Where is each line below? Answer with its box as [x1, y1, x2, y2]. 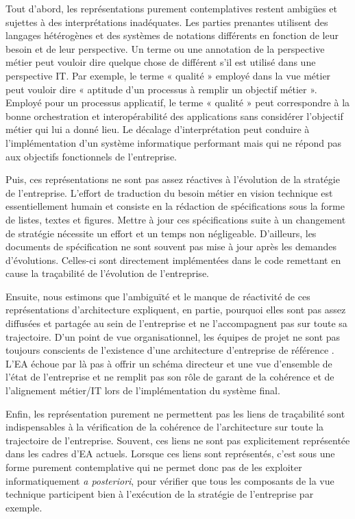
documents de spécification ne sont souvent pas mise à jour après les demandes [5, 239, 336, 254]
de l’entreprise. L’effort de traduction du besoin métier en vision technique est [5, 185, 333, 200]
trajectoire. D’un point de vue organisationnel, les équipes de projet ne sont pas [5, 329, 341, 343]
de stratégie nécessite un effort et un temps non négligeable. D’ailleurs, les [5, 226, 317, 240]
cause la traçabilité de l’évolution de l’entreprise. [5, 266, 209, 280]
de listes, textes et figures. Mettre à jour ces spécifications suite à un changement [5, 212, 346, 226]
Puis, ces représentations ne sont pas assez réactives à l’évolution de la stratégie [5, 172, 340, 186]
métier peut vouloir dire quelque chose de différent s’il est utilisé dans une [5, 55, 316, 69]
